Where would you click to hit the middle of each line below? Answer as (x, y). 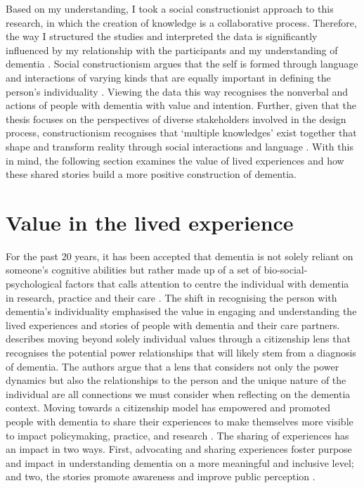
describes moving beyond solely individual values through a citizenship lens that (178, 339)
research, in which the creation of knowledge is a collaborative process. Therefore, (181, 22)
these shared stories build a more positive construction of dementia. (151, 174)
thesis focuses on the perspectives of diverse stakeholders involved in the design (176, 118)
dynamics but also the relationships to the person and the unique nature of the (176, 380)
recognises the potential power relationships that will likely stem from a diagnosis (181, 352)
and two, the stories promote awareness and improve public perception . (161, 476)
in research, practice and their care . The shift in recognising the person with (171, 297)
